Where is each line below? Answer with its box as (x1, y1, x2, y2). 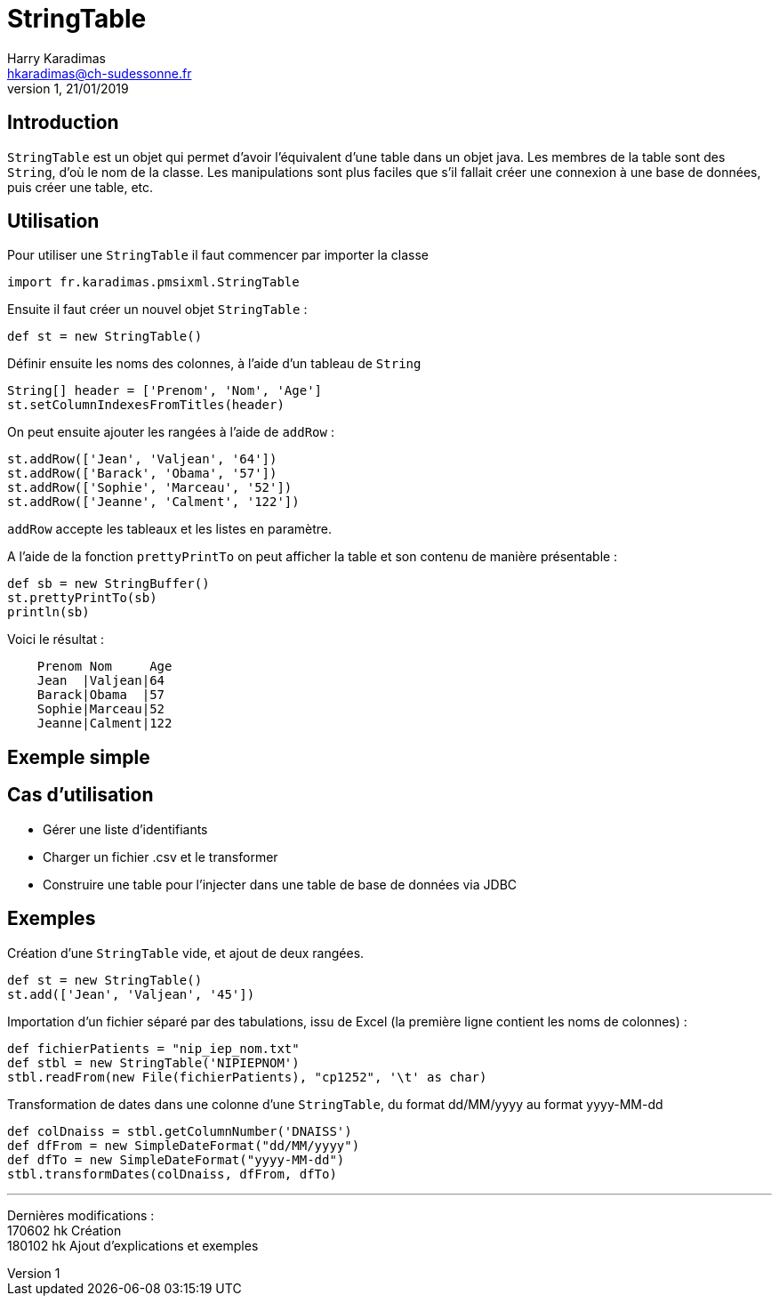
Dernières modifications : (7, 1207, 155, 1223)
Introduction (7, 111, 119, 134)
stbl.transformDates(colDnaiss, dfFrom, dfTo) (7, 1166, 337, 1181)
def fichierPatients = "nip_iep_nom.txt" (7, 1041, 300, 1056)
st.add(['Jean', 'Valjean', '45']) (7, 986, 255, 1001)
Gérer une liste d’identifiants (43, 821, 208, 837)
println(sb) (7, 605, 90, 620)
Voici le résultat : (7, 631, 105, 647)
